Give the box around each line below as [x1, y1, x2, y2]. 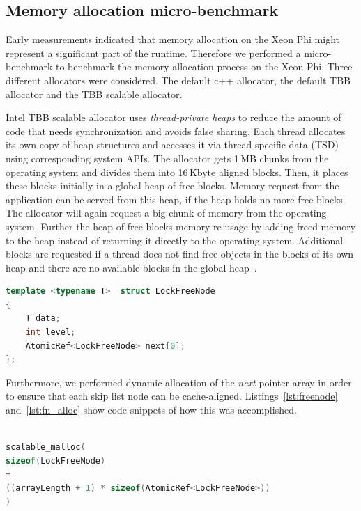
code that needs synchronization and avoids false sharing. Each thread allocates [6, 123, 346, 138]
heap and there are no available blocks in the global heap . [6, 260, 257, 274]
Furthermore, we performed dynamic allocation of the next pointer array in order [6, 375, 352, 389]
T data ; [25, 313, 61, 324]
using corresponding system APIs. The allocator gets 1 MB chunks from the [6, 150, 329, 165]
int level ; [25, 327, 76, 338]
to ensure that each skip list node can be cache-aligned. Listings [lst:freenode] [6, 388, 338, 403]
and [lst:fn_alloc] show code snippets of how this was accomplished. [6, 402, 297, 417]
